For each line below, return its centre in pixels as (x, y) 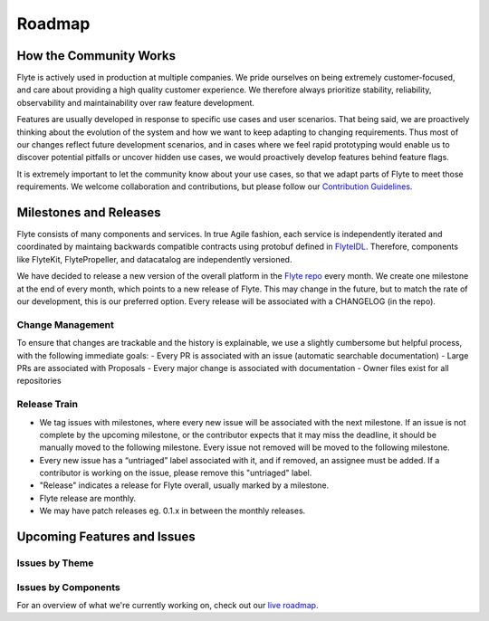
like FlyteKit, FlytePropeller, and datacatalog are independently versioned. (154, 259)
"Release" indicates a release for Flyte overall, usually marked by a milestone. (184, 485)
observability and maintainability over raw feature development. (136, 102)
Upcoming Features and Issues (106, 537)
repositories (39, 381)
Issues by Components (69, 587)
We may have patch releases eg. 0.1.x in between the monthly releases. (173, 511)
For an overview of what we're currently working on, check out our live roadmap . (168, 605)
